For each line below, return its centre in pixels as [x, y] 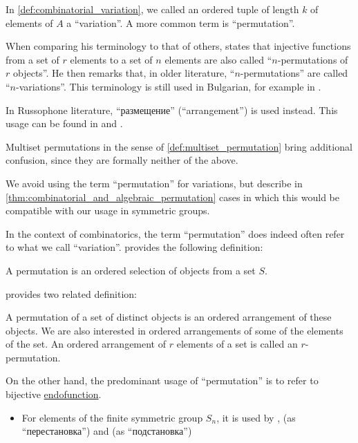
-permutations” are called [294, 73]
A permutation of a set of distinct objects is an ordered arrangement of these [169, 317]
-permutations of [313, 59]
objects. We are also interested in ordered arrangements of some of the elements [175, 330]
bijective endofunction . [54, 394]
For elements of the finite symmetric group [112, 417]
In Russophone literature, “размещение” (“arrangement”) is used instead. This [172, 110]
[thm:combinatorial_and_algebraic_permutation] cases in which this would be [173, 197]
